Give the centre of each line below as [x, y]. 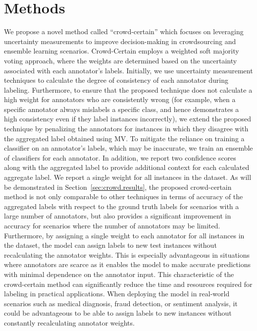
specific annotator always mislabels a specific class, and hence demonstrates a [122, 109]
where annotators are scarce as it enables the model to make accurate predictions [127, 264]
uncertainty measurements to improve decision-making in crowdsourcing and [120, 41]
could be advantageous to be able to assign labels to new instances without [118, 313]
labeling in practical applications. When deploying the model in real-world [117, 294]
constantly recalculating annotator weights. [69, 322]
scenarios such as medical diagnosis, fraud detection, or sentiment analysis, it [121, 303]
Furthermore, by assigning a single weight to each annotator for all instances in [124, 235]
